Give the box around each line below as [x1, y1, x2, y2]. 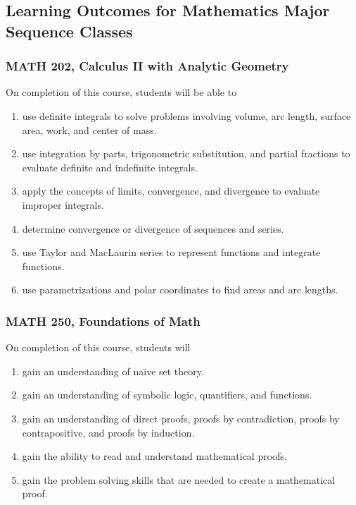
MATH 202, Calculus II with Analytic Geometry [6, 57, 289, 75]
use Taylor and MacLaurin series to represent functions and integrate [22, 245, 321, 260]
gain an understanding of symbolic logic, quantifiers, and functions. [22, 387, 312, 402]
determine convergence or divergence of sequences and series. [22, 221, 284, 236]
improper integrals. [22, 197, 104, 212]
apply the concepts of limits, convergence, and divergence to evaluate [22, 183, 320, 198]
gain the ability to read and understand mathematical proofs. [22, 449, 287, 463]
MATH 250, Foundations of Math [6, 312, 201, 329]
